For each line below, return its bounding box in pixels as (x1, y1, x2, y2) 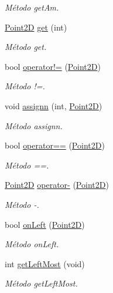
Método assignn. (5, 119, 63, 132)
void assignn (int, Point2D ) (5, 99, 102, 112)
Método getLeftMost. (5, 277, 78, 289)
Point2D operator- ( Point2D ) (5, 179, 109, 191)
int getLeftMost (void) (5, 257, 85, 270)
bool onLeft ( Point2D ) (5, 218, 85, 230)
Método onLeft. (5, 238, 59, 250)
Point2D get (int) (5, 21, 67, 33)
